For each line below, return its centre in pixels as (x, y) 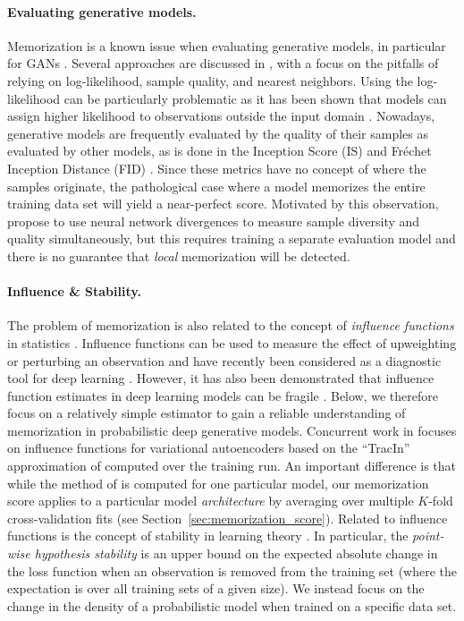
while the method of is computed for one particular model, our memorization (218, 483)
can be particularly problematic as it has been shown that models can (255, 98)
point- (428, 536)
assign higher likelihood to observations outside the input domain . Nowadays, (221, 116)
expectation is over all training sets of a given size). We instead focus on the (216, 588)
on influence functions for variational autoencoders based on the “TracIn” (209, 448)
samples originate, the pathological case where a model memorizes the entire (216, 186)
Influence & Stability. (74, 291)
